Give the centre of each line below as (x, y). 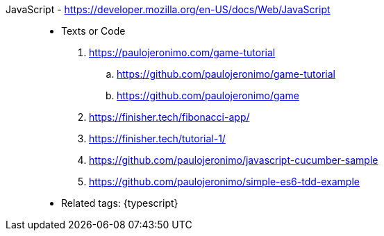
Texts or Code (93, 31)
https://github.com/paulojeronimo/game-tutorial (226, 74)
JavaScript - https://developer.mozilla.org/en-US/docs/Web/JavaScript (168, 9)
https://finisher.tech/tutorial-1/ (157, 138)
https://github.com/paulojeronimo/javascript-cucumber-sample (234, 160)
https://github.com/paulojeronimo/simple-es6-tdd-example (224, 182)
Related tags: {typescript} (120, 203)
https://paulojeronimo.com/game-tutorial (182, 52)
